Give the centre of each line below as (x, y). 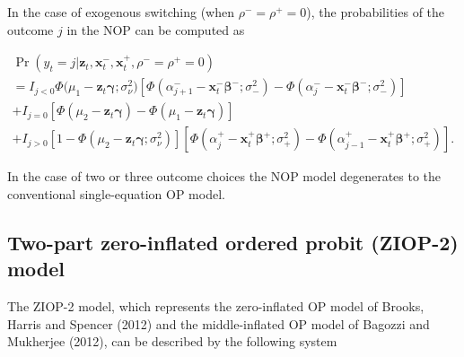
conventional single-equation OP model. (116, 193)
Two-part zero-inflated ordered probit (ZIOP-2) (233, 242)
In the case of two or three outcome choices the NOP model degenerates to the (224, 176)
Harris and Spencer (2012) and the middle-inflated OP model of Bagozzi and (219, 323)
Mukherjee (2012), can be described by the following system (172, 341)
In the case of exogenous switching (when (121, 12)
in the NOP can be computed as (156, 29)
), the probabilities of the (376, 12)
